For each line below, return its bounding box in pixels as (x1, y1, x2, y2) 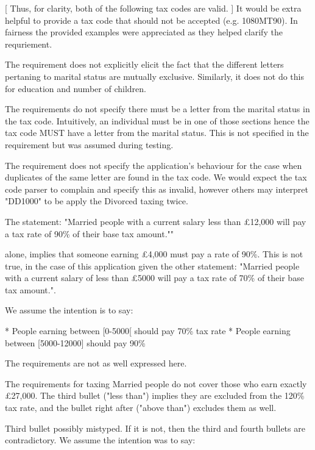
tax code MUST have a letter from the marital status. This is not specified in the (5, 126, 309, 139)
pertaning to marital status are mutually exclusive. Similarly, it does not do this (5, 70, 304, 82)
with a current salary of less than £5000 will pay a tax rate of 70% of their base (5, 271, 304, 284)
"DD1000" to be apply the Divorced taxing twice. (5, 195, 188, 207)
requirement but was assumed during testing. (5, 138, 174, 151)
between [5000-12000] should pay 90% (5, 336, 146, 349)
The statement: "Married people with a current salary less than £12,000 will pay (5, 215, 306, 227)
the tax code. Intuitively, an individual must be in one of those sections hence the (5, 114, 310, 127)
